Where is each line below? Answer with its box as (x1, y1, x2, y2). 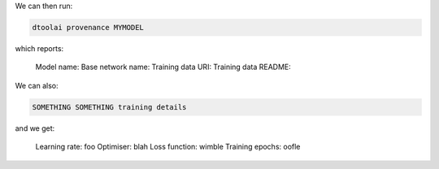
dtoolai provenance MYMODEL (32, 23, 144, 32)
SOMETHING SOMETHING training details (32, 102, 187, 111)
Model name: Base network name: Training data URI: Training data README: (35, 62, 292, 72)
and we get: (15, 123, 55, 133)
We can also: (15, 80, 59, 90)
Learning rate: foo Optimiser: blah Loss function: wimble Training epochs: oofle (35, 142, 301, 152)
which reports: (15, 43, 64, 53)
